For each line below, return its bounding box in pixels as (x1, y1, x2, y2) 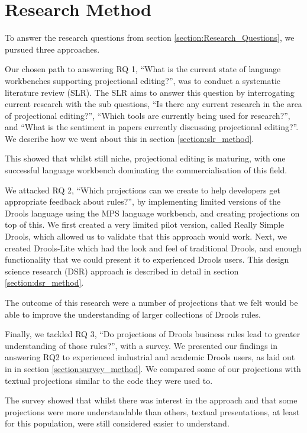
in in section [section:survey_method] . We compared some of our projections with (5, 362, 301, 374)
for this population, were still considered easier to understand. (5, 417, 230, 429)
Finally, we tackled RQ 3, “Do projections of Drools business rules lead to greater (5, 328, 300, 340)
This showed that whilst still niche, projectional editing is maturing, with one (5, 152, 286, 164)
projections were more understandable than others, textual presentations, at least (5, 405, 300, 418)
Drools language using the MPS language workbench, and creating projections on (5, 206, 300, 219)
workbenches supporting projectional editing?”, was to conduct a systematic (5, 74, 281, 86)
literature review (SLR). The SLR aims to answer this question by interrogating (5, 86, 295, 98)
